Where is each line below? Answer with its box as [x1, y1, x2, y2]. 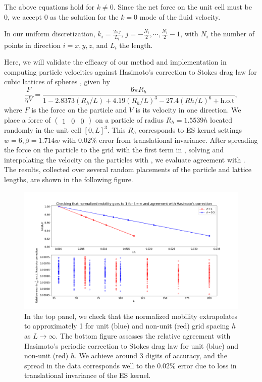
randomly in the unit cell [4, 125, 81, 135]
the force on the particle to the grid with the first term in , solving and [4, 144, 224, 155]
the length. [119, 39, 153, 50]
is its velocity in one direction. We [135, 104, 241, 115]
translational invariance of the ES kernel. [24, 370, 151, 380]
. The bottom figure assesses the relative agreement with [56, 331, 231, 341]
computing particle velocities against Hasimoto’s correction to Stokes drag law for [4, 66, 257, 77]
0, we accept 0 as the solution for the [4, 11, 119, 22]
